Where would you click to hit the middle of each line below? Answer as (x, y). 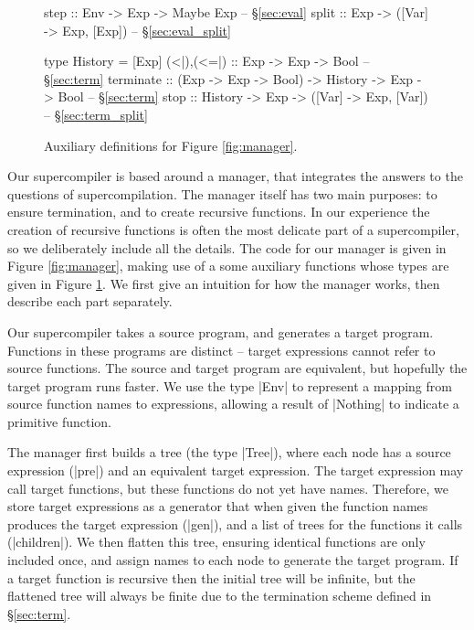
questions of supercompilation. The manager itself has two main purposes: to (222, 193)
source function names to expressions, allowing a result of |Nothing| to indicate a (233, 404)
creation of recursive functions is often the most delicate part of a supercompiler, (233, 229)
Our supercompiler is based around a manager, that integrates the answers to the (235, 176)
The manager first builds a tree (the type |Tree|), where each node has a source (229, 452)
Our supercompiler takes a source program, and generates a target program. (221, 331)
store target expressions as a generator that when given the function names (218, 506)
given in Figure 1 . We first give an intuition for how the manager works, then (224, 283)
